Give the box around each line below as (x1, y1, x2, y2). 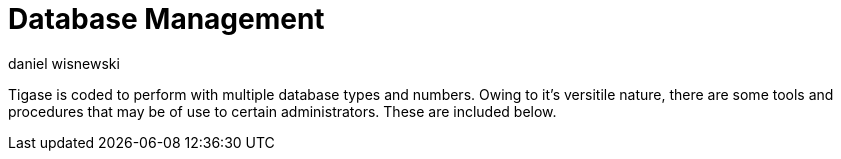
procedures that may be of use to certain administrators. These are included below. (8, 102, 557, 120)
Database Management (8, 2, 325, 36)
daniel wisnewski (8, 54, 120, 72)
